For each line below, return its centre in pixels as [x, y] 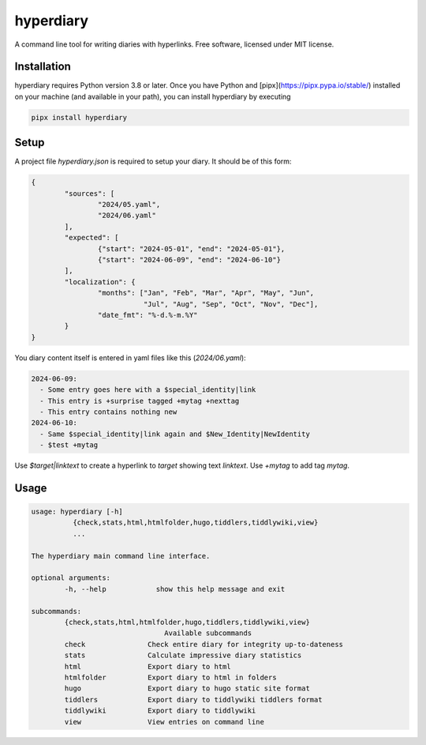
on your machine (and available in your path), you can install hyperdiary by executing [153, 96]
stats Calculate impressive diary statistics [183, 655]
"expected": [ [92, 238]
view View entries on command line [164, 722]
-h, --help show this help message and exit [175, 589]
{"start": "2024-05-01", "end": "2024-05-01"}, [191, 248]
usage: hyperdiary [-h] [77, 512]
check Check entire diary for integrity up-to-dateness [204, 644]
